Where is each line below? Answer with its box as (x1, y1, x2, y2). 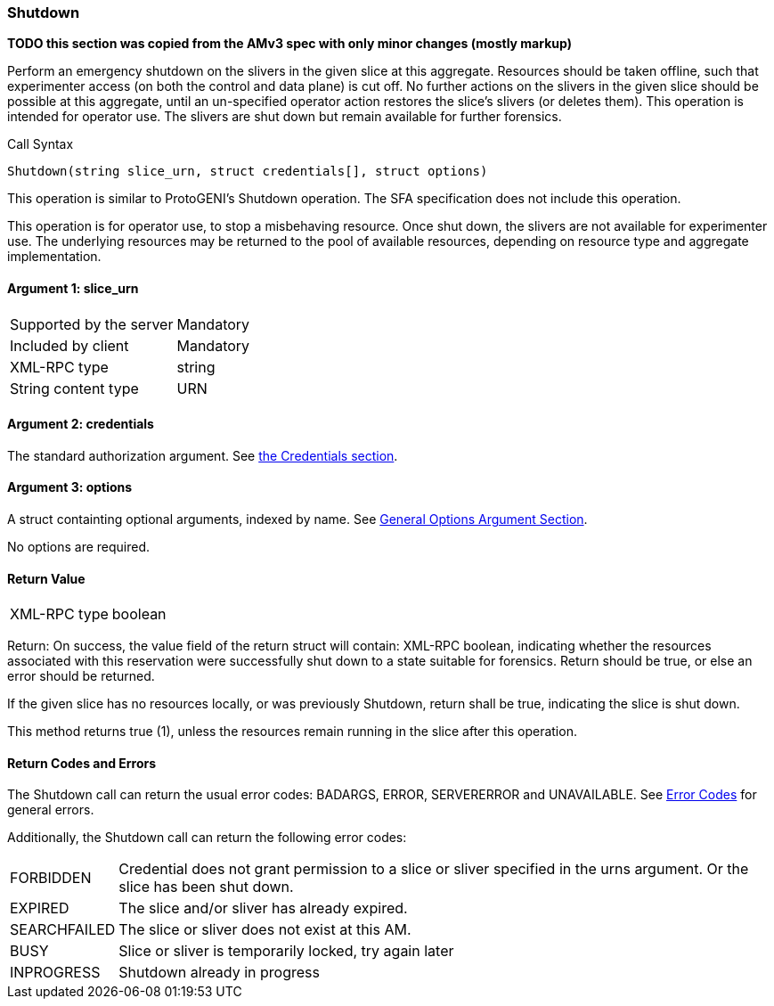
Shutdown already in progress (118, 963, 320, 982)
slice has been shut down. (118, 878, 294, 896)
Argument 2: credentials (7, 416, 154, 432)
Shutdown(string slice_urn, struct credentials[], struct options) (7, 164, 488, 179)
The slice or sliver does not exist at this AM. (118, 920, 411, 939)
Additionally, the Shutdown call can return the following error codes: (7, 830, 407, 846)
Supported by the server (10, 315, 174, 333)
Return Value (7, 570, 86, 586)
